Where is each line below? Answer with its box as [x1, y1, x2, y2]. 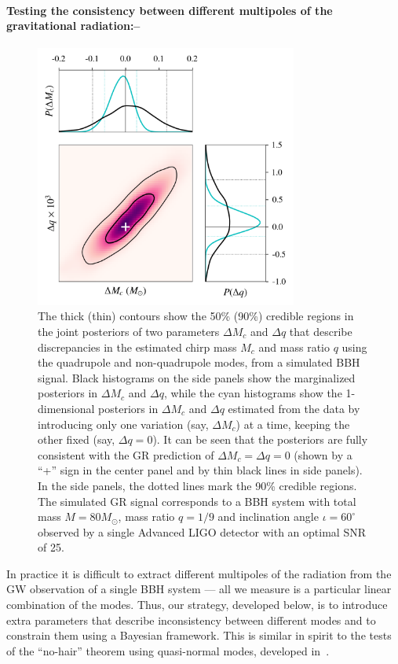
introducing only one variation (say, [38, 415, 209, 432]
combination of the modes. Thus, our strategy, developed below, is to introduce [6, 596, 388, 613]
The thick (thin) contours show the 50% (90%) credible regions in [38, 308, 354, 324]
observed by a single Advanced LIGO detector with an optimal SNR [38, 523, 366, 540]
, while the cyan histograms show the [163, 385, 342, 401]
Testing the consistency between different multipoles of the [6, 2, 333, 18]
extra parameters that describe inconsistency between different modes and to [6, 611, 376, 628]
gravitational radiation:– [6, 17, 141, 34]
